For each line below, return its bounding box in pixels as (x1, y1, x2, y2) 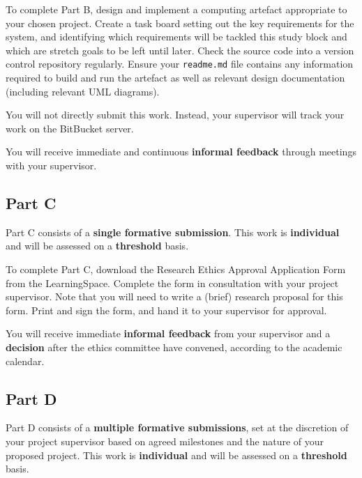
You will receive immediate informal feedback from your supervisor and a (6, 326, 331, 341)
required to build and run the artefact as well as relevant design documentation (6, 70, 345, 85)
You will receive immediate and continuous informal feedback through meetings (6, 144, 356, 159)
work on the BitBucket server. (6, 121, 134, 135)
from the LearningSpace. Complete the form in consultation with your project (6, 275, 339, 290)
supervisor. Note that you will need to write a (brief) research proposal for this (6, 289, 343, 304)
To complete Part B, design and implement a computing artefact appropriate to (6, 2, 347, 16)
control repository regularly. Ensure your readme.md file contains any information (6, 56, 354, 71)
